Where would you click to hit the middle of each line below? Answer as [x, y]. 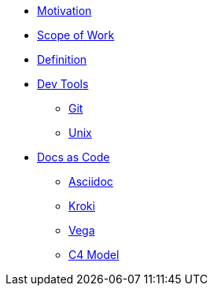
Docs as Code [74, 157]
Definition [62, 59]
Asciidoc [91, 181]
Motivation [65, 11]
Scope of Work [76, 35]
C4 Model [94, 255]
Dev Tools [63, 84]
